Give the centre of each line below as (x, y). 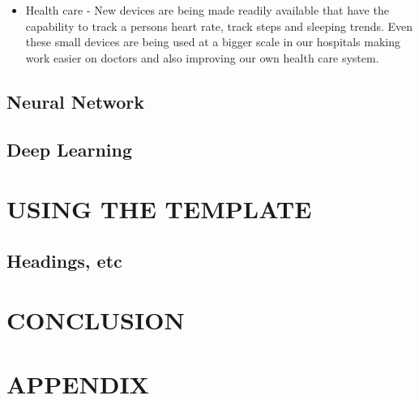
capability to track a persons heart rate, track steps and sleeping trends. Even (219, 26)
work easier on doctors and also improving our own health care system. (202, 57)
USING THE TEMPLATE (159, 209)
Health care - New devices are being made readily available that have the (207, 10)
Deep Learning (70, 149)
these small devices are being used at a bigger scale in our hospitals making (213, 42)
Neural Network (76, 101)
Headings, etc (64, 260)
